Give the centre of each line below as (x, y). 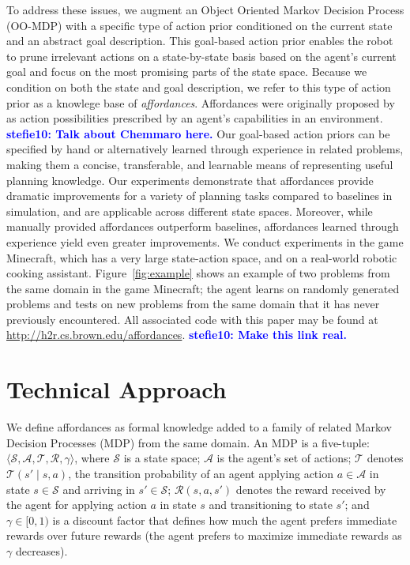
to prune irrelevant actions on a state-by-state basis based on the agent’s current (201, 56)
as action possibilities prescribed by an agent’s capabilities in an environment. (195, 118)
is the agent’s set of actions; (284, 458)
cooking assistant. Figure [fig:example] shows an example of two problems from (198, 273)
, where (92, 458)
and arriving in (99, 489)
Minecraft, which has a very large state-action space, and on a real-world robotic (202, 257)
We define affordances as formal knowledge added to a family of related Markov (199, 427)
